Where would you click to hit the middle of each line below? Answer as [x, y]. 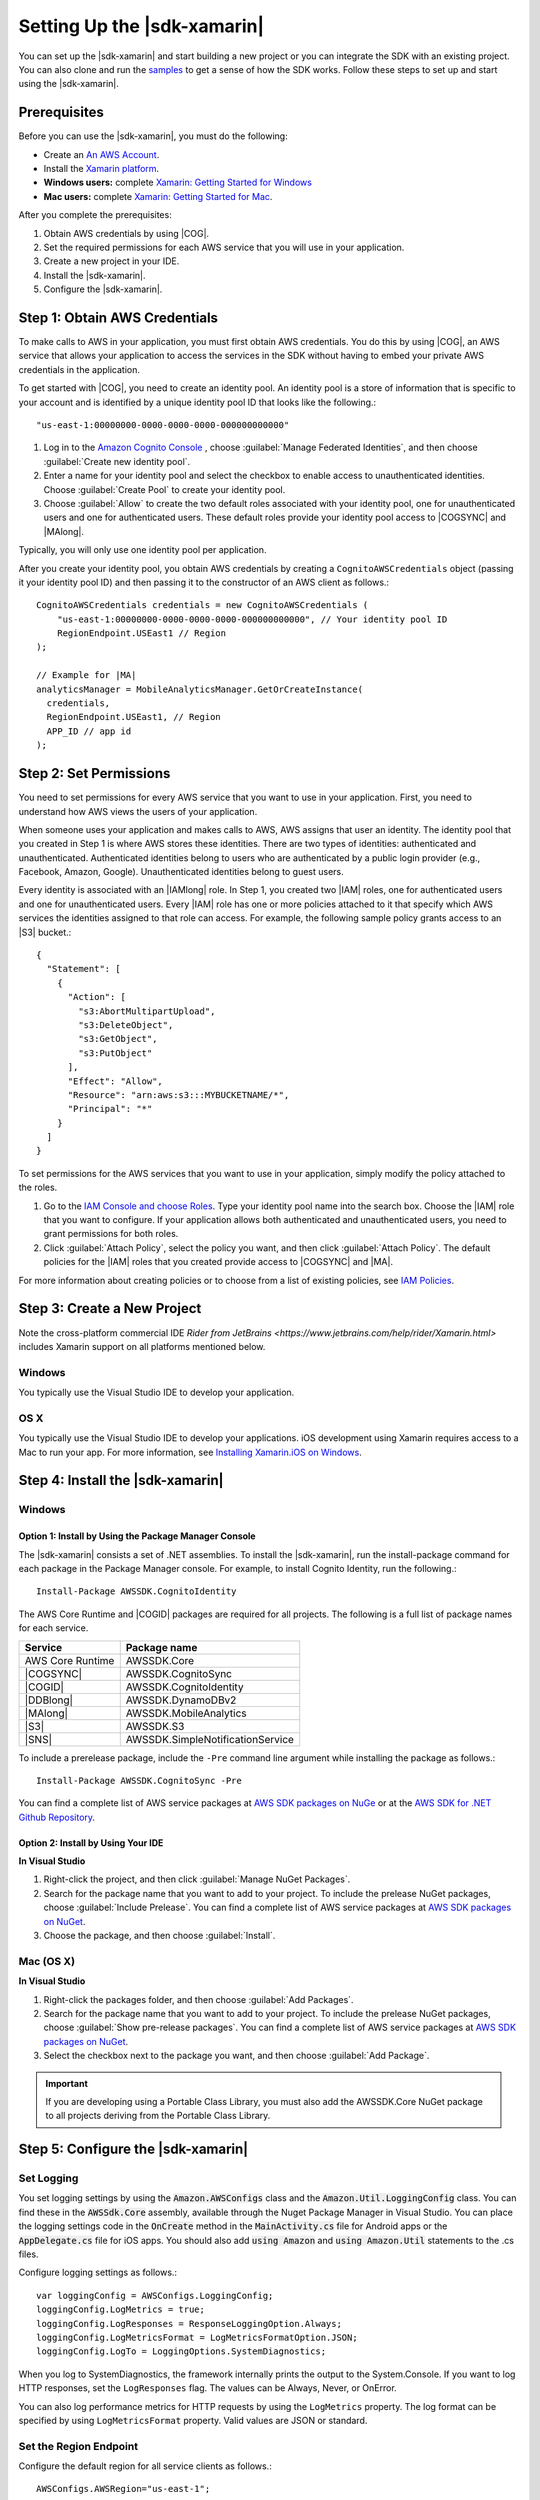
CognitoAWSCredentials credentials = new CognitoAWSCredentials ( [202, 605]
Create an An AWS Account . [101, 154]
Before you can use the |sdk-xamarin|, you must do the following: [153, 136]
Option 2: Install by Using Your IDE [91, 1842]
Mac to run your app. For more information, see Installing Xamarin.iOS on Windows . [190, 1452]
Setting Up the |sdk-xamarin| [141, 26]
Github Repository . [56, 1817]
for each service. [53, 1628]
